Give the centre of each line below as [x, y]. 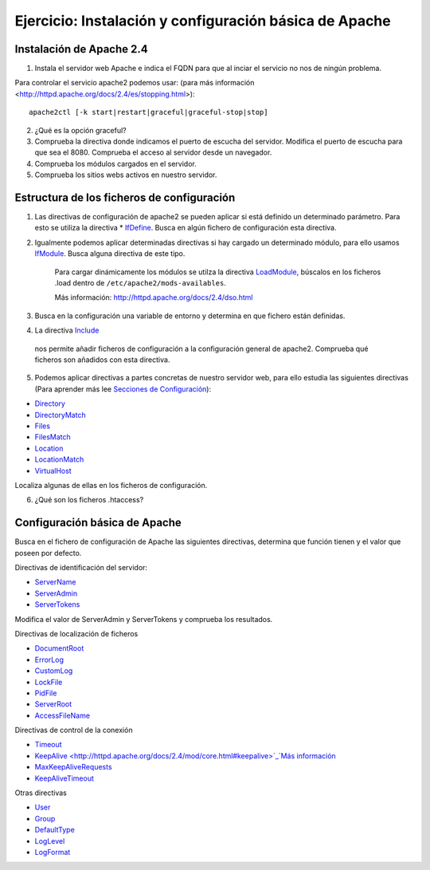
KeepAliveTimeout [64, 778]
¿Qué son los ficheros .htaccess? [89, 500]
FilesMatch [53, 437]
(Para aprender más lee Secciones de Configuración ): [123, 389]
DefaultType [55, 830]
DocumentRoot [59, 648]
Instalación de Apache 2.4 [81, 49]
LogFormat [53, 852]
